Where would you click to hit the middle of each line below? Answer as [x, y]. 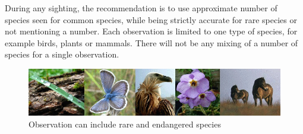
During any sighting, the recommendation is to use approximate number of [141, 8]
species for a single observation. [62, 54]
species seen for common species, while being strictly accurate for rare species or [151, 19]
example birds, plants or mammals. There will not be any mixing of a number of [151, 42]
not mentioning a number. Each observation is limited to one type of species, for [151, 31]
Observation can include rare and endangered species [125, 124]
